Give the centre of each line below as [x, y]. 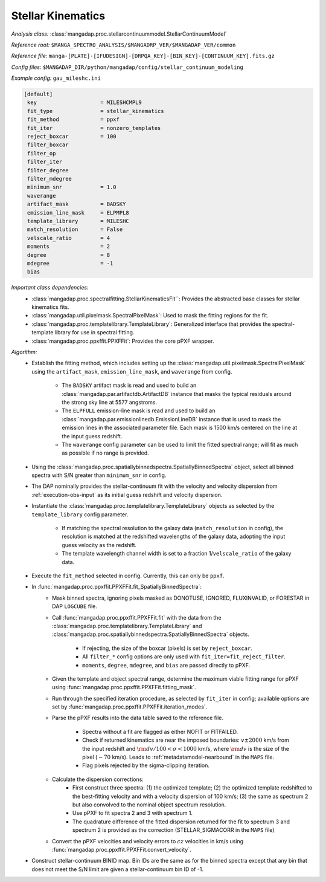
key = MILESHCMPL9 [85, 102]
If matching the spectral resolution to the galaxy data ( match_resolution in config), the [173, 528]
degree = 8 [69, 255]
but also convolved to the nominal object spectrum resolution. [149, 805]
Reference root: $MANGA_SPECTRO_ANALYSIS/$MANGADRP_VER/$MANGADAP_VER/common [123, 45]
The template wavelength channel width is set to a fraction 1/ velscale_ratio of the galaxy [177, 554]
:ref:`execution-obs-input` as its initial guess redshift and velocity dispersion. [127, 495]
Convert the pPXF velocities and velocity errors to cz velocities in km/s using [148, 841]
